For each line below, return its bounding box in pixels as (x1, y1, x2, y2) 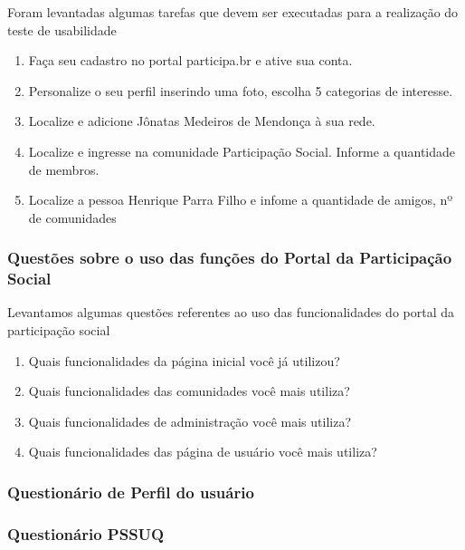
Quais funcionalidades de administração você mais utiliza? (28, 411, 351, 430)
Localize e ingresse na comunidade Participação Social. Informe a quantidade (28, 141, 456, 160)
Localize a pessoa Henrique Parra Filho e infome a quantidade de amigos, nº (28, 190, 453, 209)
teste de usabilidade (7, 20, 117, 39)
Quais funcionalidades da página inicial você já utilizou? (28, 351, 340, 370)
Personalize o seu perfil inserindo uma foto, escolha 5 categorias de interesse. (28, 81, 453, 100)
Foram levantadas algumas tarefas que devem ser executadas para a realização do (7, 3, 459, 21)
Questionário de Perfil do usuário (7, 480, 254, 503)
